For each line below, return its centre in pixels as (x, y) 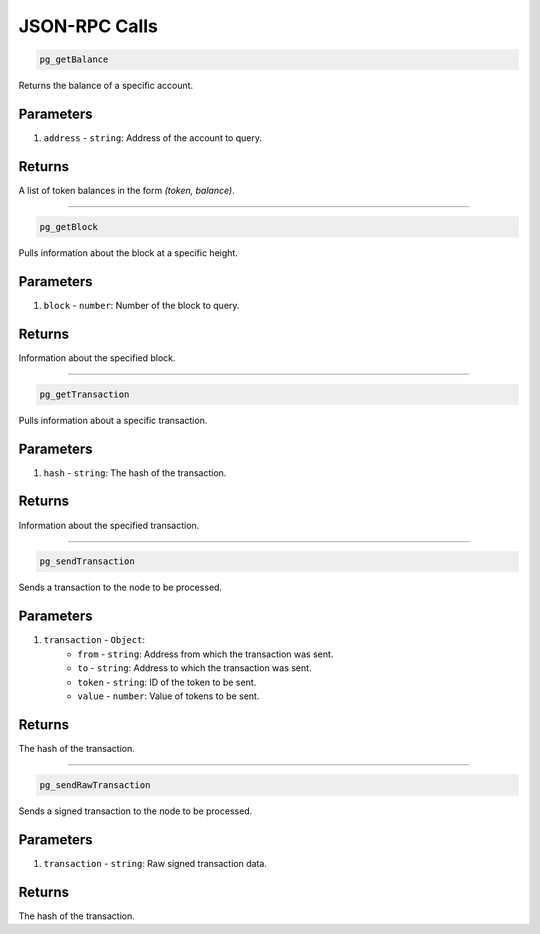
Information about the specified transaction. (109, 525)
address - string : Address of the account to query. (152, 138)
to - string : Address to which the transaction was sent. (194, 668)
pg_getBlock (69, 226)
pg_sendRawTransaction (95, 784)
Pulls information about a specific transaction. (113, 420)
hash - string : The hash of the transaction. (135, 472)
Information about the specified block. (97, 357)
